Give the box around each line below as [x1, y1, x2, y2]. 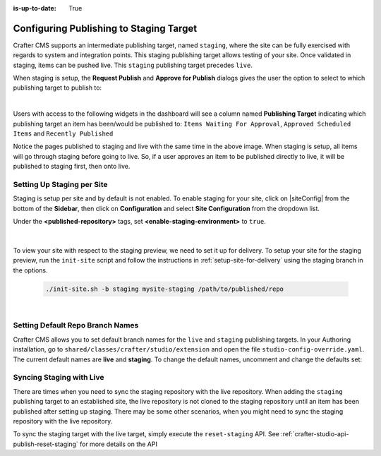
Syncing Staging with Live [13, 373, 105, 383]
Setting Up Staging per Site [13, 179, 109, 189]
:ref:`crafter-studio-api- [281, 430, 349, 438]
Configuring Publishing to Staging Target [13, 22, 198, 35]
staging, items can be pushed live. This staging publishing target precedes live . [13, 61, 253, 69]
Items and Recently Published [13, 129, 114, 138]
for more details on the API [79, 440, 158, 448]
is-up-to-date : [13, 4, 56, 12]
